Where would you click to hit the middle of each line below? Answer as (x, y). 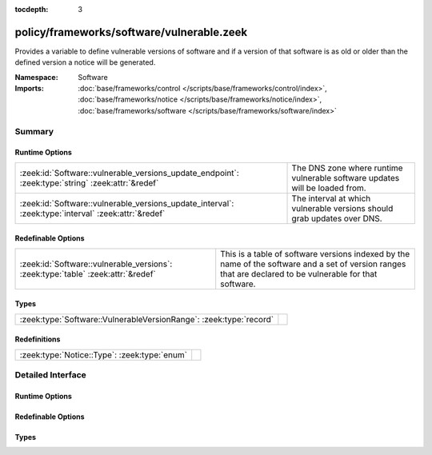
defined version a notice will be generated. (85, 62)
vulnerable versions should (342, 208)
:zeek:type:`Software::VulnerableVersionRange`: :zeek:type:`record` (147, 319)
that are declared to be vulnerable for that (299, 273)
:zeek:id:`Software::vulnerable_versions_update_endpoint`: (129, 173)
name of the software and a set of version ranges (313, 264)
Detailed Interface (51, 375)
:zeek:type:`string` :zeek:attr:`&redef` (89, 182)
